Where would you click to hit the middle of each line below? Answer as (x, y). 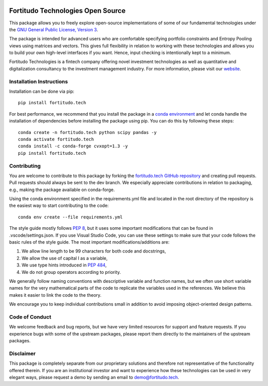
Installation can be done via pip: (42, 91)
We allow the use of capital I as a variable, (65, 258)
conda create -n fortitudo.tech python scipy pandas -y (87, 132)
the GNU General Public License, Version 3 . (54, 29)
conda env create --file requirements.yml (70, 217)
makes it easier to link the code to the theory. (55, 295)
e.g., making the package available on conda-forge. (62, 190)
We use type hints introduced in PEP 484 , (64, 265)
